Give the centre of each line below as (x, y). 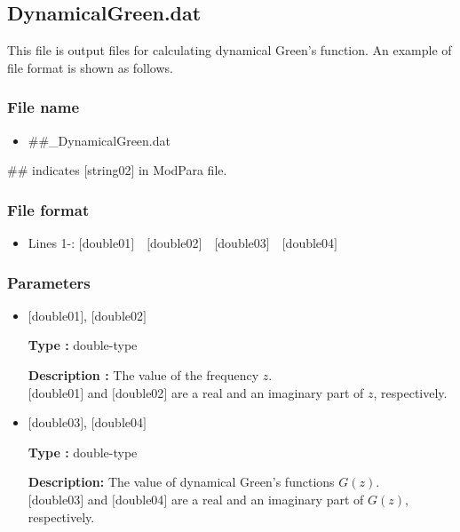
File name (44, 107)
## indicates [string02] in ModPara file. (117, 170)
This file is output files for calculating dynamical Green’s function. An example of (230, 50)
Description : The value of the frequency (143, 375)
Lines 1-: (52, 243)
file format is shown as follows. (90, 67)
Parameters (49, 282)
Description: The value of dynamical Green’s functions (181, 482)
